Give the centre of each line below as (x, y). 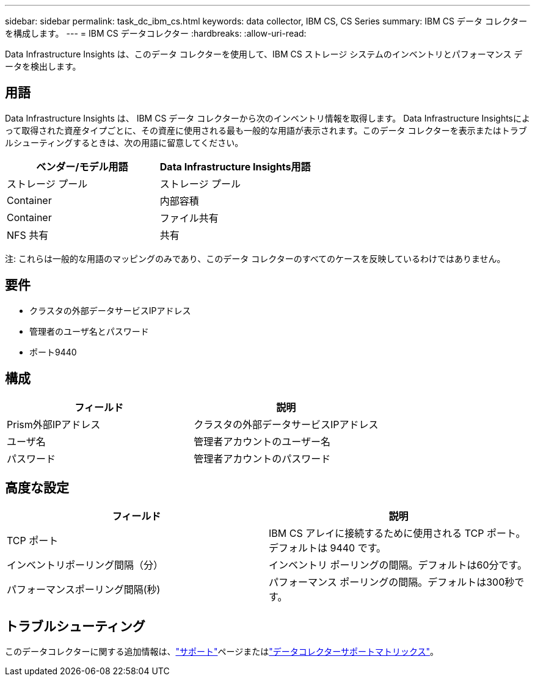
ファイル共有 (189, 218)
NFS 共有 (28, 235)
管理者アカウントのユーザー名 (262, 441)
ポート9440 (53, 352)
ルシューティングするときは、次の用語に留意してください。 (124, 142)
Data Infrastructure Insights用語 (235, 166)
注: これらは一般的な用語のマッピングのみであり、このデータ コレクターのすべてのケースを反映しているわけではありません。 (255, 258)
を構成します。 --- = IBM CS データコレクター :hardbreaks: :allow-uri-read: (156, 33)
